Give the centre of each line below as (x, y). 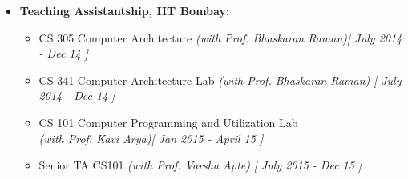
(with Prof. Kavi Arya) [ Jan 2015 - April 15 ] (151, 138)
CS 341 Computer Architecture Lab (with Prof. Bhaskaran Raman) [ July (220, 80)
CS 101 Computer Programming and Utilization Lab (168, 122)
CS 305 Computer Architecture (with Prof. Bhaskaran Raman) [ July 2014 (220, 37)
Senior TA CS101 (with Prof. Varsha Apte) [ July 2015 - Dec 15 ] (200, 165)
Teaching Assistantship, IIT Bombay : (124, 10)
